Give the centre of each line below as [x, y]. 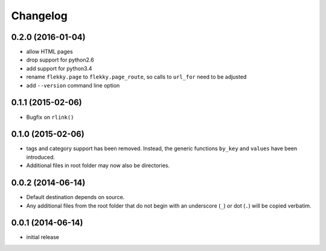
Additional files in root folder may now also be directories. [98, 165]
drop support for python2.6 [60, 60]
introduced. [41, 157]
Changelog [39, 16]
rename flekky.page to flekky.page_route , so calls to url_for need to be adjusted [136, 77]
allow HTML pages [50, 52]
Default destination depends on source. [75, 197]
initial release [43, 237]
